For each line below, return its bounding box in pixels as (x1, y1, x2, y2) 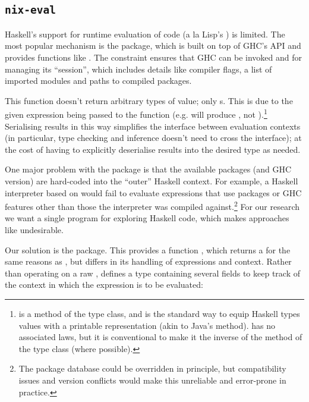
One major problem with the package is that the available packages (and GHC (5, 163, 292, 175)
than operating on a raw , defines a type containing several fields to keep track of (5, 266, 300, 279)
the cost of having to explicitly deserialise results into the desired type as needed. (5, 143, 301, 155)
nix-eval (5, 4, 56, 17)
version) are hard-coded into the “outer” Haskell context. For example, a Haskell (5, 174, 298, 187)
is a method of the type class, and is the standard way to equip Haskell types (18, 307, 300, 319)
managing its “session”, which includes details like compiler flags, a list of (5, 62, 272, 75)
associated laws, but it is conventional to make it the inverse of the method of (18, 331, 302, 343)
